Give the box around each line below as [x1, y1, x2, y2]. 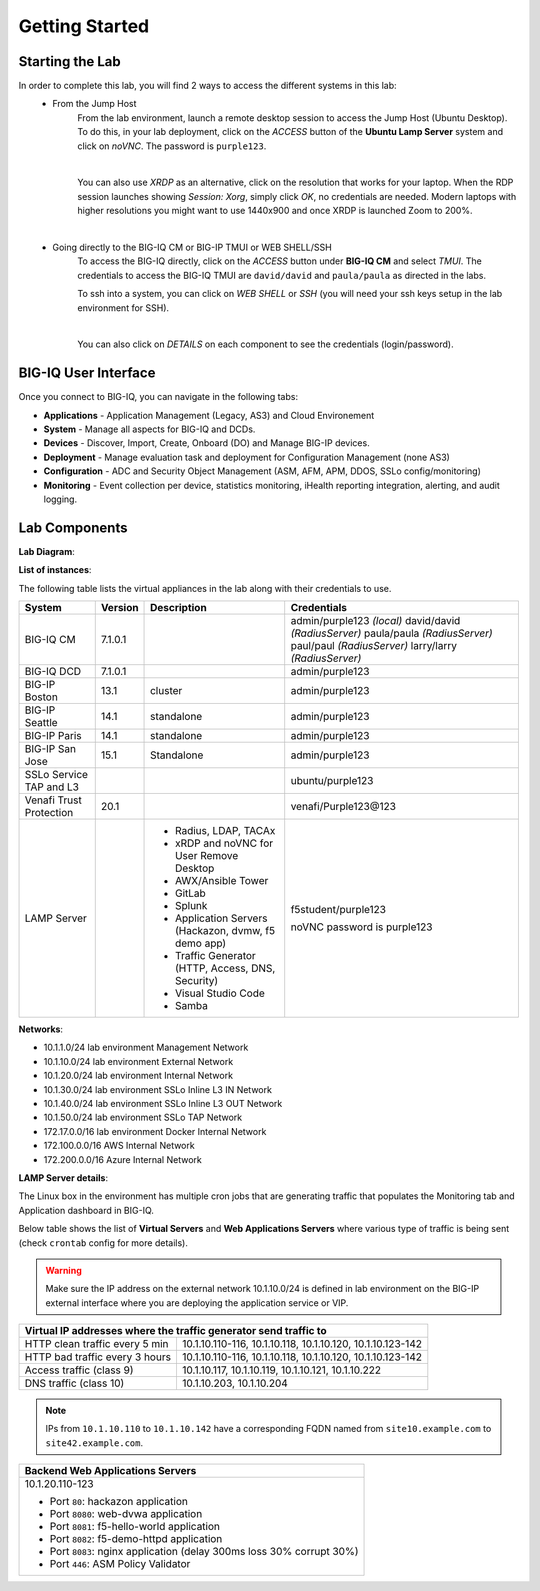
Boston [24, 690, 59, 704]
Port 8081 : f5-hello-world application [49, 1520, 220, 1534]
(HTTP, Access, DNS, [175, 961, 276, 975]
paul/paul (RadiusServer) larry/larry [290, 639, 457, 653]
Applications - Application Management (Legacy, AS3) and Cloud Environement [43, 409, 375, 421]
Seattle [24, 716, 59, 730]
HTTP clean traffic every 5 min [24, 1337, 169, 1351]
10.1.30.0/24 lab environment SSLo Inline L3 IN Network [43, 1083, 272, 1095]
